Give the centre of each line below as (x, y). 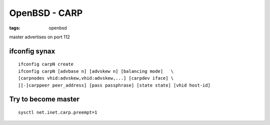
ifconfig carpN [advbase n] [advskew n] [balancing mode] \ (96, 71)
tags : (15, 28)
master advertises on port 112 (39, 37)
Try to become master (44, 99)
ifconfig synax (32, 51)
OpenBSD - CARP (46, 13)
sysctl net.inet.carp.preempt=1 (58, 112)
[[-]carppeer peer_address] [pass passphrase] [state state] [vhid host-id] (114, 85)
